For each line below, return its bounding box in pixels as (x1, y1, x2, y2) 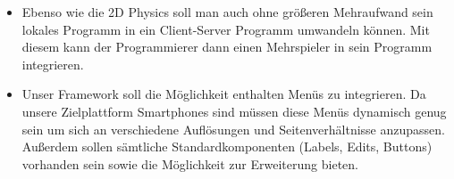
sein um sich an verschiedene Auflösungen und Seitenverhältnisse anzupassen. (21, 119, 445, 138)
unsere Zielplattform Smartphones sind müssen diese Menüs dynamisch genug (21, 102, 447, 120)
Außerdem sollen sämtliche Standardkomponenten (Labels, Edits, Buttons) (21, 137, 433, 156)
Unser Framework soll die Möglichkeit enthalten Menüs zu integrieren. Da (21, 85, 426, 103)
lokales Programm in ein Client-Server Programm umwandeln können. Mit (21, 20, 430, 38)
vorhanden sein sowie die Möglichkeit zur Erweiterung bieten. (21, 154, 358, 173)
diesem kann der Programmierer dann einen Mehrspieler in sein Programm (21, 37, 433, 56)
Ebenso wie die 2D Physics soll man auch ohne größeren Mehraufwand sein (21, 3, 433, 20)
